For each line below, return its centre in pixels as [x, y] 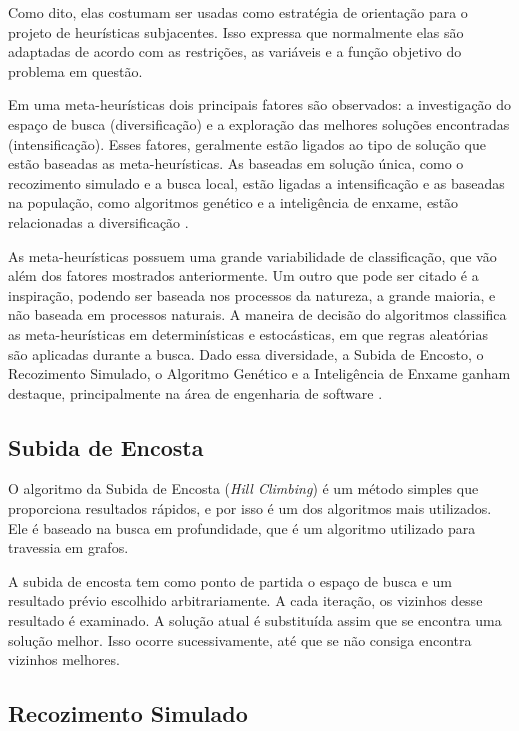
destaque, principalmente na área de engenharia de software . [195, 392]
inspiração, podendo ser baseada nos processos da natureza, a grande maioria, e [252, 294]
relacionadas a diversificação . [98, 221]
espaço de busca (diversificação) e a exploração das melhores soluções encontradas [259, 123]
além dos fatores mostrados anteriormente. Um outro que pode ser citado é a [243, 275]
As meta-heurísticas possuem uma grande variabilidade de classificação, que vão [252, 255]
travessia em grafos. [68, 547]
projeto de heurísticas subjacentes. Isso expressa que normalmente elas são [236, 31]
